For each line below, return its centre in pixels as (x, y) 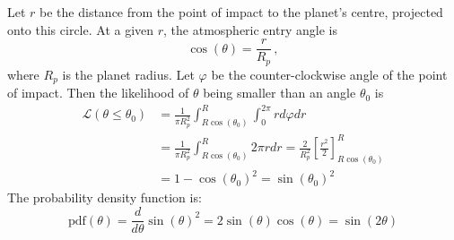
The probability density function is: (105, 197)
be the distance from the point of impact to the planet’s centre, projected (241, 12)
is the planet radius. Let (128, 74)
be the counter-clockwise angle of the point (329, 74)
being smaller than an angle (279, 93)
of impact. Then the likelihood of (98, 93)
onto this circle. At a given (81, 29)
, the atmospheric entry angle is (250, 29)
